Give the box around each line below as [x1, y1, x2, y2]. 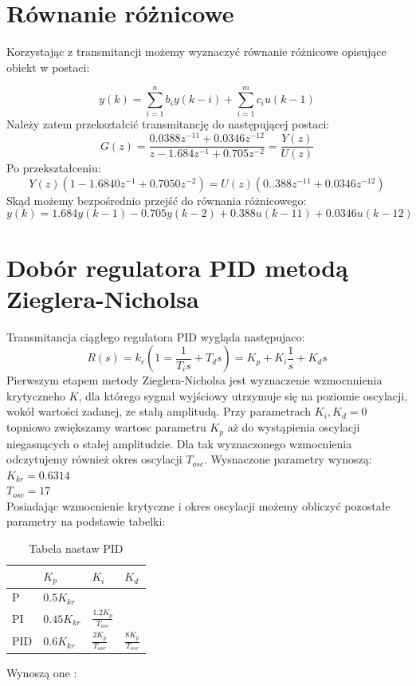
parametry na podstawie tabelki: [6, 513, 166, 530]
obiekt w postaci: [6, 58, 90, 75]
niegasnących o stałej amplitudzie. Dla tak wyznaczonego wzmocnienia [6, 435, 352, 451]
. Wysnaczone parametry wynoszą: [203, 451, 372, 467]
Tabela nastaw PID [29, 540, 124, 557]
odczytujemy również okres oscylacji [6, 451, 182, 467]
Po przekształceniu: [6, 160, 101, 176]
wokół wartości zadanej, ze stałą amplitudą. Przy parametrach [6, 403, 312, 420]
